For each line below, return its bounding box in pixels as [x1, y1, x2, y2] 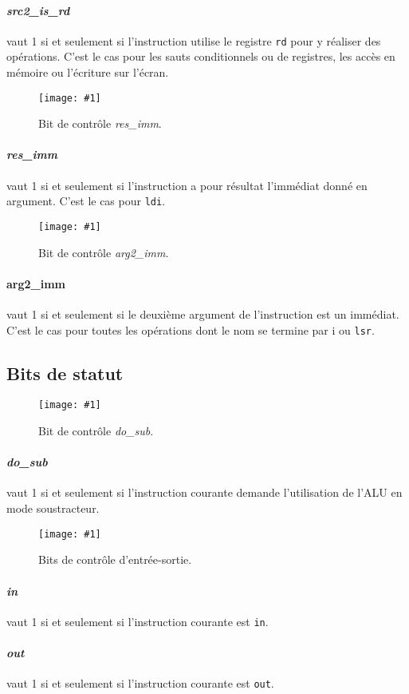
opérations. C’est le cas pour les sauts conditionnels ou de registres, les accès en [6, 48, 395, 65]
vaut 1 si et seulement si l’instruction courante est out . [6, 675, 274, 692]
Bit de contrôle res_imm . [38, 115, 162, 132]
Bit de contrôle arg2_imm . [38, 244, 169, 260]
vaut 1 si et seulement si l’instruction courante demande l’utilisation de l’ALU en [6, 484, 403, 501]
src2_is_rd [6, 2, 70, 18]
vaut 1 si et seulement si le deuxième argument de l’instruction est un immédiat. [6, 305, 399, 322]
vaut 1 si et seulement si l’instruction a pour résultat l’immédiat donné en [6, 176, 368, 193]
